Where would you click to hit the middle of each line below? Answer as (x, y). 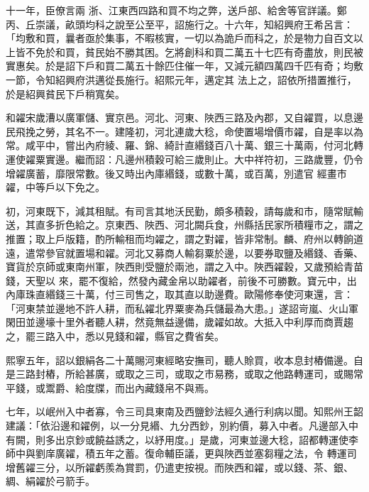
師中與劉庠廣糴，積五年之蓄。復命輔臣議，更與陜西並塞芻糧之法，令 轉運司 (181, 453)
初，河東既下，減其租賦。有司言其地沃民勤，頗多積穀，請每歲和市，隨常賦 (180, 211)
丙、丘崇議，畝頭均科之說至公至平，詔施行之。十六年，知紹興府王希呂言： (180, 24)
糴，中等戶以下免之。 (55, 187)
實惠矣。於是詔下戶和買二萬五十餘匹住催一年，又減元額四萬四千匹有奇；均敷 (184, 66)
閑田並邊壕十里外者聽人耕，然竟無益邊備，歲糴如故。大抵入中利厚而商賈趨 (180, 322)
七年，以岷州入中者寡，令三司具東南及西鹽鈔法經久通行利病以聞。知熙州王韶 (184, 411)
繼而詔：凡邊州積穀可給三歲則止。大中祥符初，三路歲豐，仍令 (219, 159)
